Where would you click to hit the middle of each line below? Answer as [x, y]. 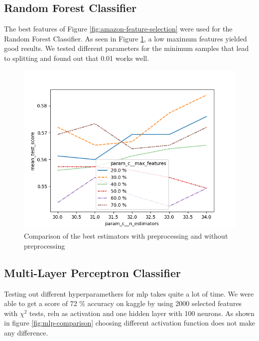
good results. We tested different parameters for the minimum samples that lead [127, 48]
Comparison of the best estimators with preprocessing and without [126, 236]
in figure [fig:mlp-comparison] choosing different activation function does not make [130, 323]
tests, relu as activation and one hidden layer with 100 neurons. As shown [142, 313]
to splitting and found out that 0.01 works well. [77, 58]
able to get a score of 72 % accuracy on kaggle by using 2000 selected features [123, 303]
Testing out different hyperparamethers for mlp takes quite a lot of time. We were [129, 293]
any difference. [26, 332]
